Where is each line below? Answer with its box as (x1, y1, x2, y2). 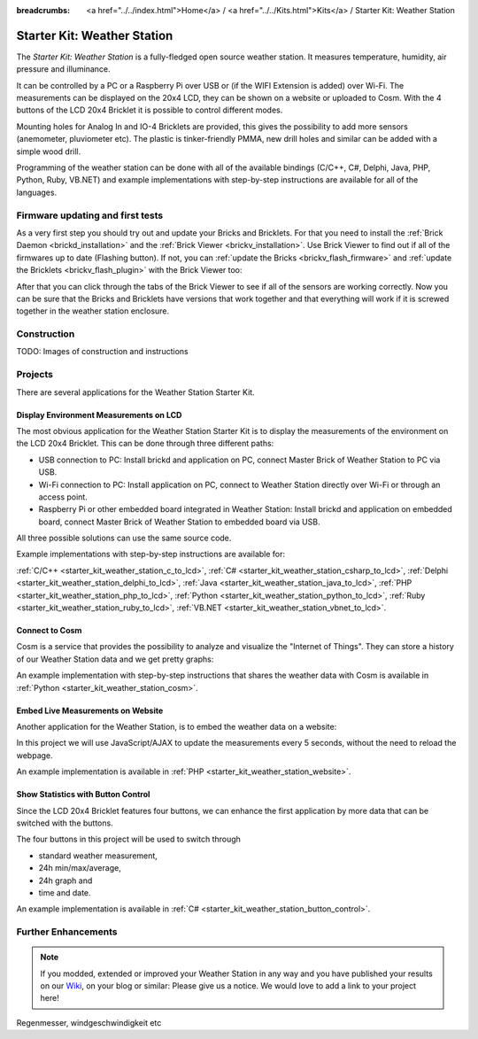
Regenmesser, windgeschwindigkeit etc (16, 1017, 162, 1027)
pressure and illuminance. (16, 64, 111, 74)
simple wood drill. (16, 146, 81, 157)
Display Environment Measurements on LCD (16, 409, 182, 420)
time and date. (38, 887, 92, 898)
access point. (38, 492, 88, 502)
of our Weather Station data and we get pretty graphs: (16, 654, 214, 664)
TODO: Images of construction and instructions (16, 346, 189, 357)
